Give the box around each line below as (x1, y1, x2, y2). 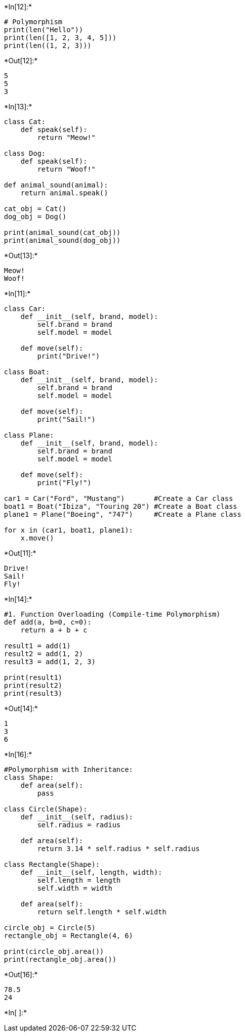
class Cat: (4, 118, 46, 126)
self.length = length (37, 876, 121, 884)
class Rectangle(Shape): (4, 860, 100, 868)
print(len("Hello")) (4, 26, 83, 34)
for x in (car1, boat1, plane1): (4, 526, 133, 534)
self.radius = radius (37, 821, 121, 829)
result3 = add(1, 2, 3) (4, 658, 96, 666)
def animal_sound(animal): (4, 181, 108, 189)
